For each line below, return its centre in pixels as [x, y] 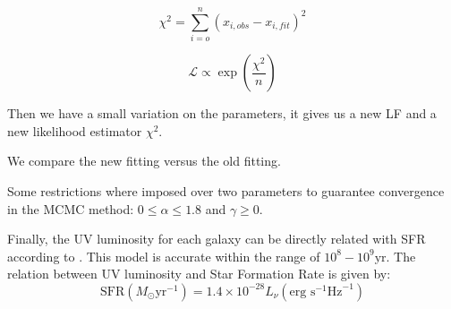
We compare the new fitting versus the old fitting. [144, 161]
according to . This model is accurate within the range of [164, 256]
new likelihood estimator [75, 130]
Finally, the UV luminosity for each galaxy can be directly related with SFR [217, 239]
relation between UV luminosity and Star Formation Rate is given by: [199, 274]
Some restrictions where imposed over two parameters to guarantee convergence [226, 190]
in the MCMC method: [71, 208]
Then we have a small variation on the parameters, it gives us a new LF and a [222, 113]
